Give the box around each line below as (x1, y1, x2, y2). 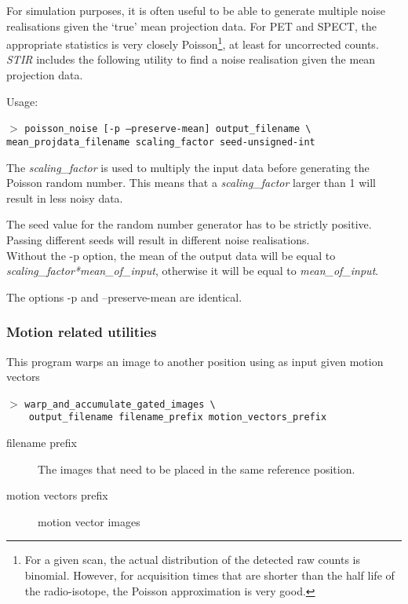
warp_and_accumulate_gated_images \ (24, 398, 216, 410)
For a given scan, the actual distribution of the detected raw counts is (24, 551, 361, 568)
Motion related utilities (6, 322, 157, 342)
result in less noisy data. (6, 189, 123, 206)
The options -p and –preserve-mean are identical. (6, 288, 242, 305)
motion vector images (38, 513, 140, 529)
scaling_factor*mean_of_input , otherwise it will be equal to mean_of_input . (6, 262, 379, 279)
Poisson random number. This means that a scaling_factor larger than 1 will (6, 174, 376, 191)
